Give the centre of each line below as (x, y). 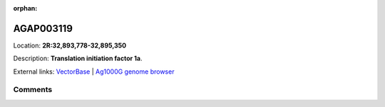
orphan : (25, 8)
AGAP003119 (43, 28)
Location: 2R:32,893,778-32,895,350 (70, 45)
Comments (33, 90)
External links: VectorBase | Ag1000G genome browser (94, 72)
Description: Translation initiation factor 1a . (78, 58)
